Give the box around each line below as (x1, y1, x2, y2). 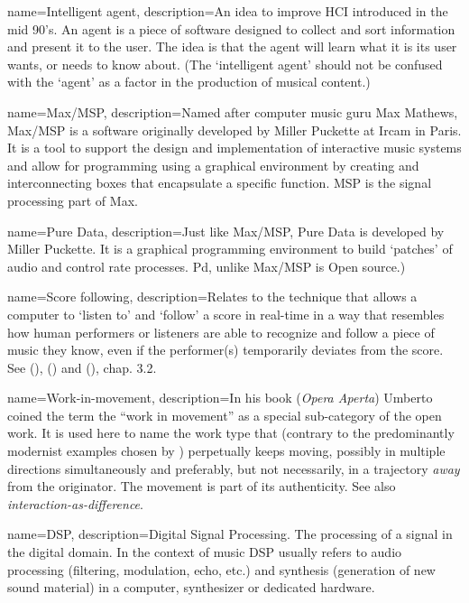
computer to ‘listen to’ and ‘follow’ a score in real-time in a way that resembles (7, 304, 445, 323)
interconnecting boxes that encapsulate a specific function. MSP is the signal (7, 173, 432, 192)
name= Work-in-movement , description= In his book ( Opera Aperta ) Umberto (7, 388, 433, 407)
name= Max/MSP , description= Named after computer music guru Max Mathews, (7, 102, 458, 121)
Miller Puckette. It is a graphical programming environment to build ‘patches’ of (7, 239, 453, 258)
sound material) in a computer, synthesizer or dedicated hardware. (7, 578, 375, 597)
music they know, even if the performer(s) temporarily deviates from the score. (7, 340, 444, 359)
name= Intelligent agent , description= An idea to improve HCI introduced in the (7, 2, 448, 20)
